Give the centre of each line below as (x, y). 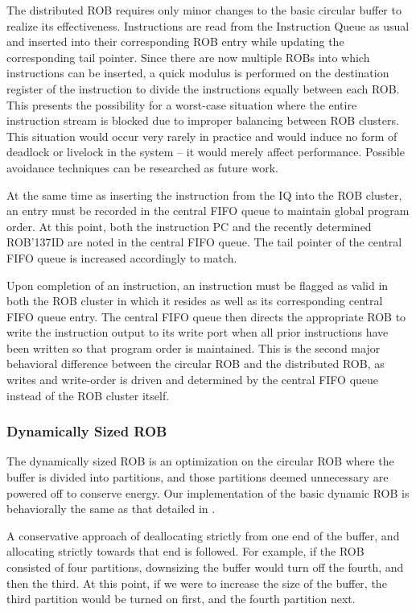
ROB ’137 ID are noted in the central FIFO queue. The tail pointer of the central (204, 242)
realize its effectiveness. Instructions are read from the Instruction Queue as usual (208, 25)
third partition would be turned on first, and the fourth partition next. (181, 599)
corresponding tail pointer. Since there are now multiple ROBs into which (188, 57)
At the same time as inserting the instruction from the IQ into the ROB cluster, (204, 194)
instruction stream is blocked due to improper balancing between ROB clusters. (203, 120)
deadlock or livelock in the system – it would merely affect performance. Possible (206, 152)
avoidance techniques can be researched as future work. (142, 167)
